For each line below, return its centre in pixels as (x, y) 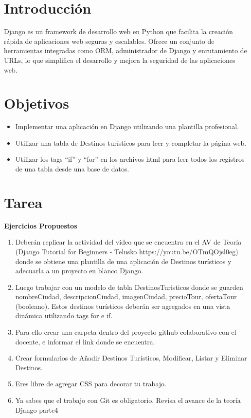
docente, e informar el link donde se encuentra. (85, 341)
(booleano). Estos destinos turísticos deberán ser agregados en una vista (123, 306)
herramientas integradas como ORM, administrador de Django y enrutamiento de (125, 50)
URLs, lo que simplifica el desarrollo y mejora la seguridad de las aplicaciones (120, 60)
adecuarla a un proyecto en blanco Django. (79, 271)
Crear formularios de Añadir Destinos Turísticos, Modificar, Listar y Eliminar (131, 358)
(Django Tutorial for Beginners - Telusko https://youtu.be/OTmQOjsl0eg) (127, 251)
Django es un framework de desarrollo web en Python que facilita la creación (118, 31)
